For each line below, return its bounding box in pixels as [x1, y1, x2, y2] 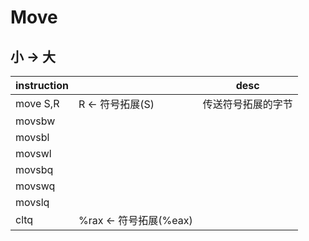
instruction [15, 79, 69, 92]
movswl [15, 147, 52, 160]
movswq [15, 179, 56, 193]
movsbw [15, 114, 56, 128]
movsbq [15, 163, 54, 176]
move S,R [15, 97, 60, 110]
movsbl [15, 131, 50, 144]
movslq [15, 196, 50, 209]
